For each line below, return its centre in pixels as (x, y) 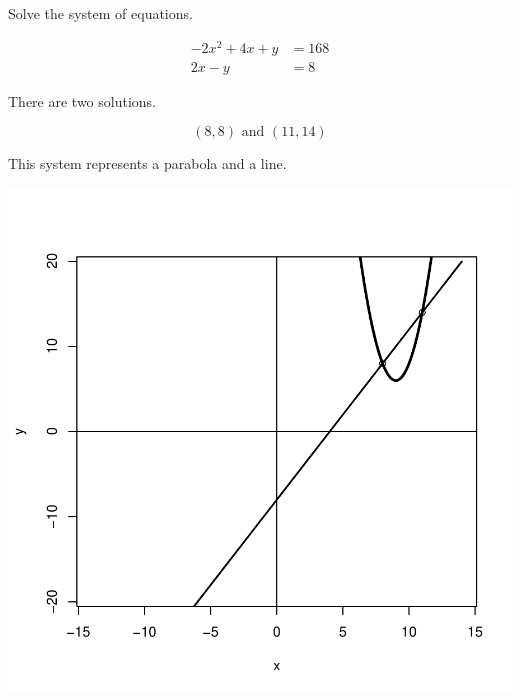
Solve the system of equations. (100, 13)
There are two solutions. (82, 100)
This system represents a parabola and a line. (147, 163)
